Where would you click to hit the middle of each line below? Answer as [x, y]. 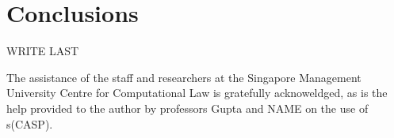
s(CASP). [30, 123]
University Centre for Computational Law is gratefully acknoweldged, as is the [197, 93]
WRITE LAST [43, 51]
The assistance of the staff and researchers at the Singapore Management [184, 77]
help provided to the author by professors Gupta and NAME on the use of [187, 108]
